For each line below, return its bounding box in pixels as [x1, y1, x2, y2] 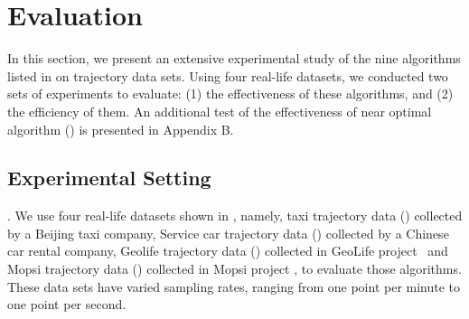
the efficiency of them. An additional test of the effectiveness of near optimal [7, 101, 432, 120]
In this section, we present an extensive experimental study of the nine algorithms [7, 49, 461, 68]
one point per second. [7, 295, 127, 314]
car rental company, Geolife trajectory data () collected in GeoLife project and [7, 241, 448, 260]
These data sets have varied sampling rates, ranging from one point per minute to [7, 277, 461, 296]
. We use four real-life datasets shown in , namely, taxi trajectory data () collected [7, 206, 463, 225]
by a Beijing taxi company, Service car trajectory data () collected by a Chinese [7, 223, 449, 242]
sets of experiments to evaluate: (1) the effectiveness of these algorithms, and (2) [7, 84, 454, 103]
